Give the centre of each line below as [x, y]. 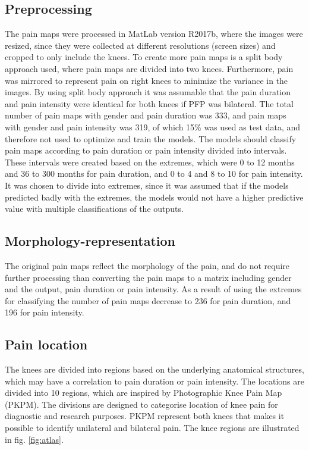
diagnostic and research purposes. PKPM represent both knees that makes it [145, 416]
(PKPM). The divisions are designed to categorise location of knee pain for [141, 404]
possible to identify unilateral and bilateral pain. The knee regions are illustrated [152, 428]
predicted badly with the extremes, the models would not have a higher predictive [154, 197]
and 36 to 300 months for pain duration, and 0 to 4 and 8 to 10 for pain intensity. [154, 174]
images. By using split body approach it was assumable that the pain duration [148, 92]
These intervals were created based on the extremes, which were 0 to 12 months [150, 162]
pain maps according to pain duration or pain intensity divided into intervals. [146, 150]
